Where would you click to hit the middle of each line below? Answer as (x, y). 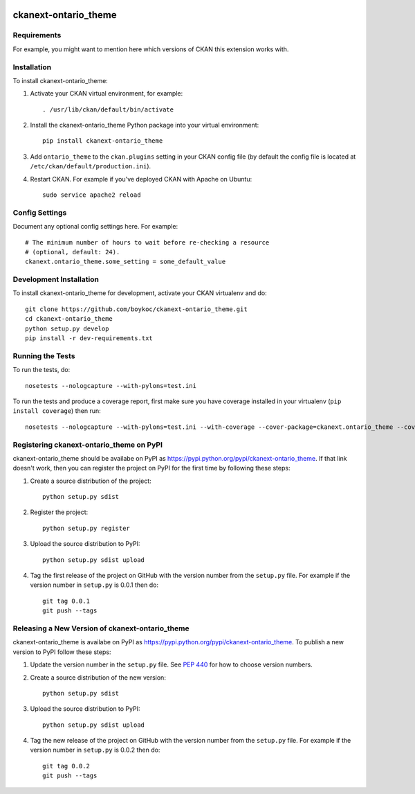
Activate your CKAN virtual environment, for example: (107, 94)
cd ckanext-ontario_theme (69, 319)
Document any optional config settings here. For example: (95, 227)
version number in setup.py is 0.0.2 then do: (95, 750)
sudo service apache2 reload (92, 195)
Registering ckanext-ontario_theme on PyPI (87, 445)
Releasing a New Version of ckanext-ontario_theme (101, 628)
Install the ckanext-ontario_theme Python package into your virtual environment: (145, 125)
